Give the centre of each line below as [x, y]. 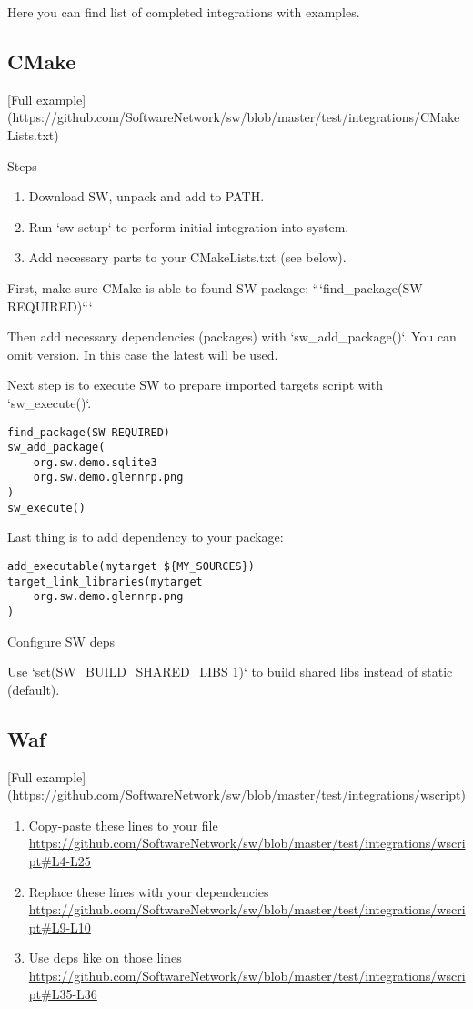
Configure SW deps [61, 641]
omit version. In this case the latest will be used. [143, 354]
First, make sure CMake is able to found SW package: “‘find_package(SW [215, 287]
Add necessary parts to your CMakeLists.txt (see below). [187, 257]
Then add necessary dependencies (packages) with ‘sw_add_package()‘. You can [232, 336]
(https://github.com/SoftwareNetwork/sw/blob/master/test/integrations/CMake [234, 117]
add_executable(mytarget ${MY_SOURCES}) [131, 567]
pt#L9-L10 [60, 927]
